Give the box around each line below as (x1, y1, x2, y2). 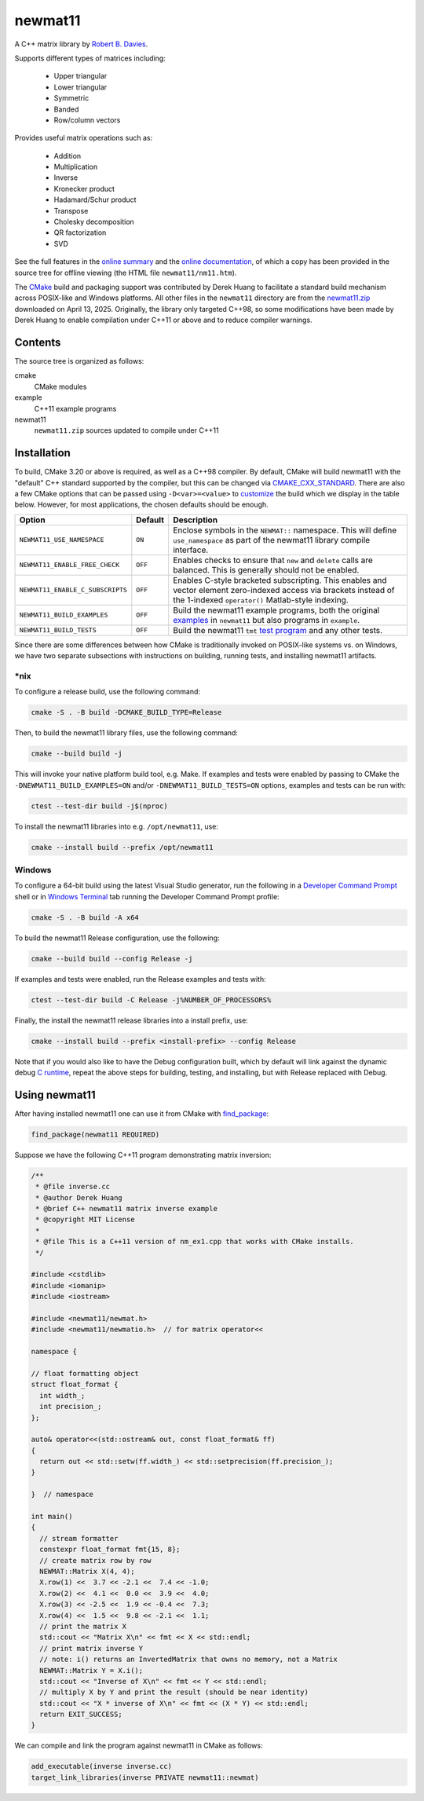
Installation (14, 446, 71, 459)
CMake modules (34, 382, 87, 391)
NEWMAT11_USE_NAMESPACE (19, 536, 104, 544)
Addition (53, 151, 82, 160)
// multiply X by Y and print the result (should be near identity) (39, 1688, 309, 1697)
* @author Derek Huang (35, 1193, 123, 1202)
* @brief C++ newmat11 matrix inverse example (35, 1204, 217, 1213)
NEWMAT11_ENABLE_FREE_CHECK (19, 561, 120, 569)
